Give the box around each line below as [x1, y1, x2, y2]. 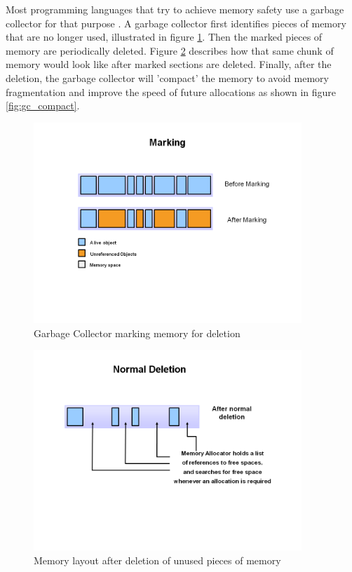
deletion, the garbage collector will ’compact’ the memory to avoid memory [6, 70, 329, 85]
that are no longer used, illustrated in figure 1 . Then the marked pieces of [6, 29, 323, 44]
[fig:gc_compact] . [6, 98, 80, 113]
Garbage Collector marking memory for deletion [34, 325, 241, 340]
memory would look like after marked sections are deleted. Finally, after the [6, 57, 332, 71]
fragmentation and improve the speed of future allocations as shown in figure [6, 84, 337, 99]
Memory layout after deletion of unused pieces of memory [34, 552, 281, 567]
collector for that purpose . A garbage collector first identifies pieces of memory [6, 15, 346, 30]
